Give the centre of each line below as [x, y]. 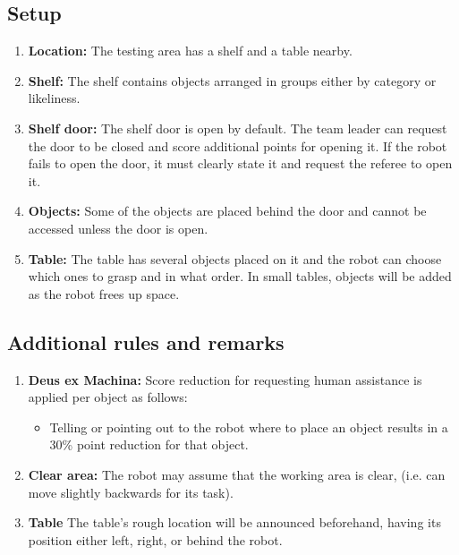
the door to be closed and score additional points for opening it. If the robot [238, 145]
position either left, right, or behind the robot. [155, 539]
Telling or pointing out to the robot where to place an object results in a [249, 427]
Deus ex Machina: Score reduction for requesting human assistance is [225, 379]
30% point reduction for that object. [149, 444]
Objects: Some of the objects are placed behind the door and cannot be [227, 211]
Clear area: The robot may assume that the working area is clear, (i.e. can [237, 474]
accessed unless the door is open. [118, 228]
